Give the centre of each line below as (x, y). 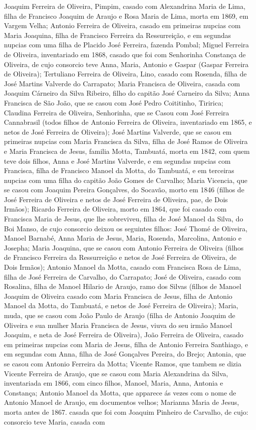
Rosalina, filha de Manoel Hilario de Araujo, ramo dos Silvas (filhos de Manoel (123, 286)
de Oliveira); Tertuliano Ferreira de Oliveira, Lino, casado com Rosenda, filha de (125, 74)
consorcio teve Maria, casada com (55, 421)
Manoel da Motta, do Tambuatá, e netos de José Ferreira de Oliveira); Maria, (121, 305)
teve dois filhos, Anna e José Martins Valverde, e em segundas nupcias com (117, 161)
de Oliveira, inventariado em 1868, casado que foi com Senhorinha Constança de (125, 54)
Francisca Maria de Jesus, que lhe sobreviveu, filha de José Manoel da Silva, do (124, 219)
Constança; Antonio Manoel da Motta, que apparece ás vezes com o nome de (120, 392)
